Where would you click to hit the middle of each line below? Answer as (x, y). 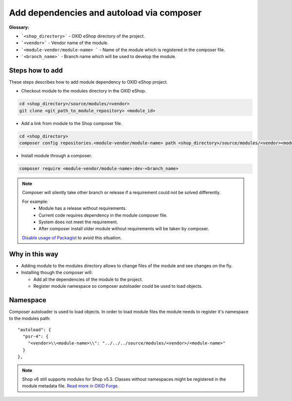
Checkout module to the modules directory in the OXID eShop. (84, 91)
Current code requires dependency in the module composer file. (103, 215)
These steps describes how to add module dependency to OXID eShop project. (88, 82)
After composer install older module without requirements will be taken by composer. (124, 229)
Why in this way (34, 254)
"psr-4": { (36, 336)
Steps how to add (36, 70)
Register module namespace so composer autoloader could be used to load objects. (118, 286)
